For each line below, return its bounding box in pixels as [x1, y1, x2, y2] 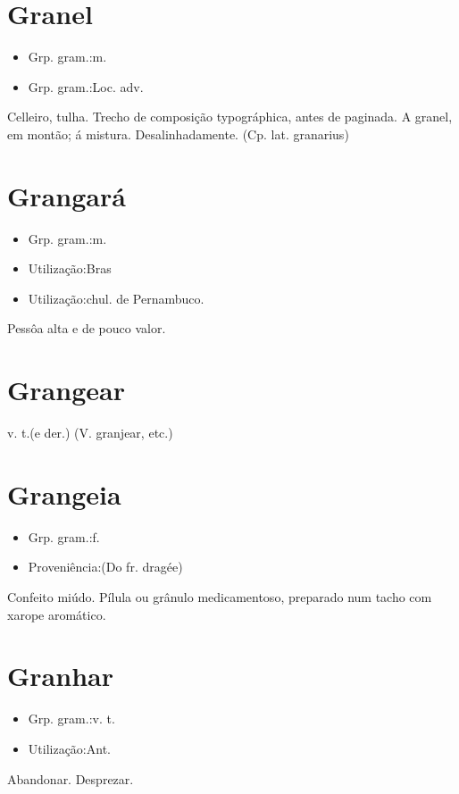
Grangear [7, 372, 125, 408]
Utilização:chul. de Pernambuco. [28, 288, 204, 307]
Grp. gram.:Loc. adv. [28, 77, 144, 96]
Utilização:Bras [28, 259, 112, 278]
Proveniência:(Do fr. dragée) [28, 557, 183, 576]
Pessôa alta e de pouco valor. [7, 319, 166, 338]
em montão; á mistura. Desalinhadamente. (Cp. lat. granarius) [7, 124, 349, 143]
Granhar [7, 657, 113, 694]
